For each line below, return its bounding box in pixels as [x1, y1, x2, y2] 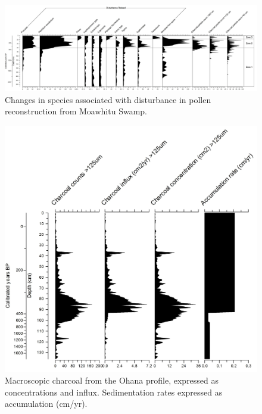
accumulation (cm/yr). [5, 397, 88, 410]
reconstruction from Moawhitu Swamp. [5, 105, 147, 117]
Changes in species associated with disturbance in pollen [5, 93, 211, 105]
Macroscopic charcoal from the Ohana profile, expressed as [5, 373, 219, 386]
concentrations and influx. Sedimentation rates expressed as [5, 385, 223, 398]
